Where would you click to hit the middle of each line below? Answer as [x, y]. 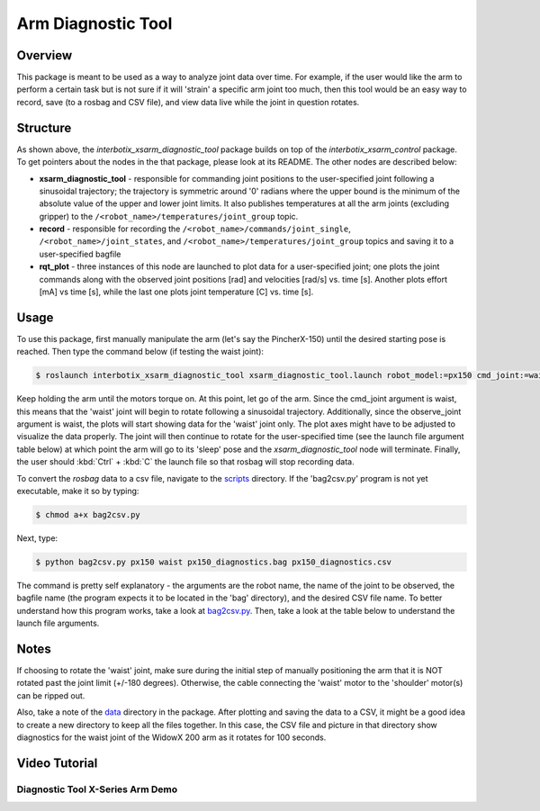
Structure [44, 127]
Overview [45, 55]
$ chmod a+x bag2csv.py [88, 515]
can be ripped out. [51, 695]
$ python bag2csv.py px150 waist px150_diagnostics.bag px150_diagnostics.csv [213, 562]
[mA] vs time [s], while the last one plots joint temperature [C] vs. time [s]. [176, 292]
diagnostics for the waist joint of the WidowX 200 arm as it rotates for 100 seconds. [171, 737]
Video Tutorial [57, 763]
